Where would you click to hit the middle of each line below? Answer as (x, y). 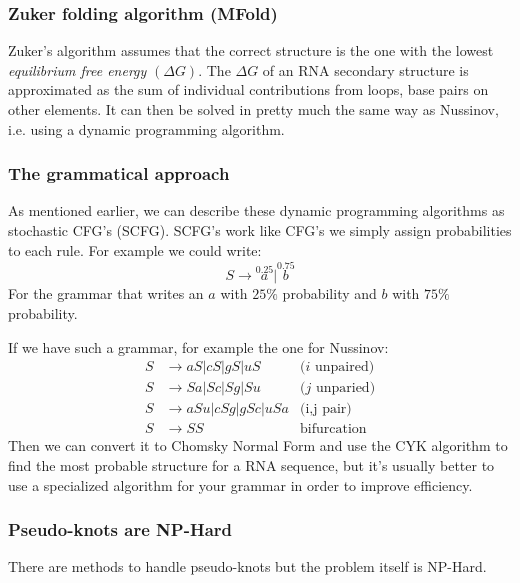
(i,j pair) (326, 409)
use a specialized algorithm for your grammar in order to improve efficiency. (240, 484)
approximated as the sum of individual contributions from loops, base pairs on (248, 89)
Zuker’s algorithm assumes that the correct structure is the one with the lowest (251, 50)
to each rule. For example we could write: (135, 249)
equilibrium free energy (77, 69)
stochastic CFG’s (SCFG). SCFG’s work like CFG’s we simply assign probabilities (260, 230)
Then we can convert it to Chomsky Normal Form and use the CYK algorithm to (258, 445)
